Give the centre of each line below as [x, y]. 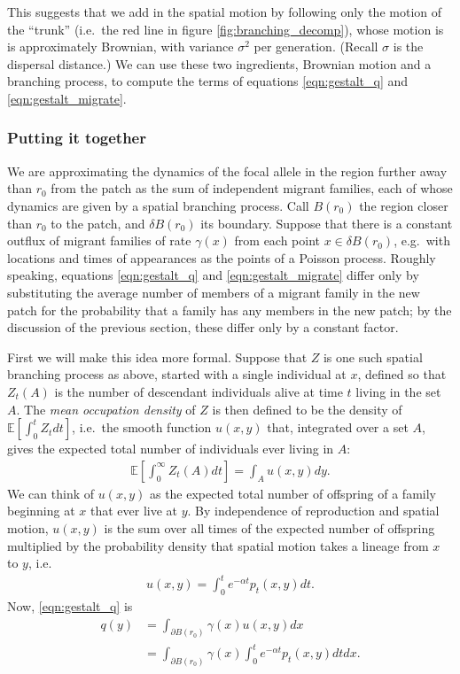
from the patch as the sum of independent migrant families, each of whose [252, 188]
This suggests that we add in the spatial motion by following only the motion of [224, 12]
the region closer [404, 205]
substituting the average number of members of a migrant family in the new [214, 292]
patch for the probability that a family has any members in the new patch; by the [230, 310]
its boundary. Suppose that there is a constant [327, 223]
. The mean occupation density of [106, 409]
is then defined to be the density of [307, 409]
